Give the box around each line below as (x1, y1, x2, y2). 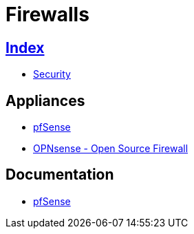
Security (33, 68, 71, 81)
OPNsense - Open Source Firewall (33, 142, 188, 155)
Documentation (6, 166, 114, 184)
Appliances (6, 92, 85, 109)
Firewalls (6, 3, 89, 26)
